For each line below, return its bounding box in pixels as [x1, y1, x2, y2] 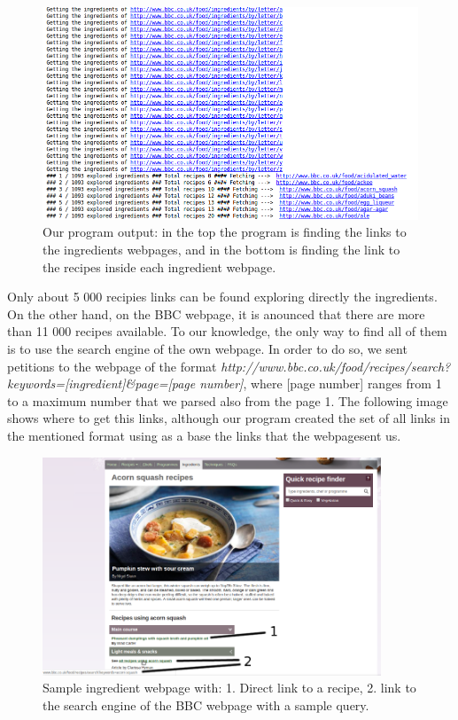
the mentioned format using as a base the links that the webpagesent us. [7, 426, 401, 444]
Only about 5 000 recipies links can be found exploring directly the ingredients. [7, 287, 438, 306]
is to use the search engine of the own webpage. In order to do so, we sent [7, 339, 408, 357]
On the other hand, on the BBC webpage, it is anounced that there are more [7, 304, 425, 323]
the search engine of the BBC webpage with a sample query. [43, 695, 369, 714]
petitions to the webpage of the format [7, 356, 217, 375]
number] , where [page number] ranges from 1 [199, 374, 442, 393]
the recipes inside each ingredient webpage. [43, 257, 276, 276]
